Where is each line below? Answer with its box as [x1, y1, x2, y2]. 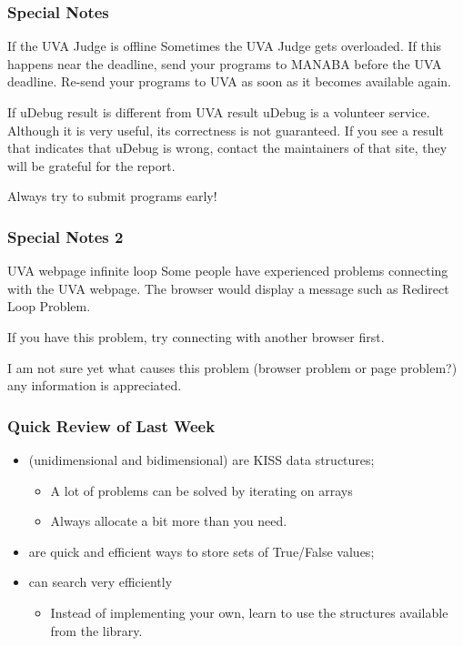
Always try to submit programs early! [7, 187, 217, 206]
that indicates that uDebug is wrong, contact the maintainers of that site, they [7, 138, 448, 157]
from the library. [50, 621, 143, 640]
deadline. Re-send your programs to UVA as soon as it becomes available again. [7, 72, 452, 91]
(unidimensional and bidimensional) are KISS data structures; [28, 449, 375, 469]
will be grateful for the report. [7, 156, 176, 175]
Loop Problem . [7, 297, 91, 316]
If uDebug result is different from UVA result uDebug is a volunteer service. [7, 103, 430, 121]
